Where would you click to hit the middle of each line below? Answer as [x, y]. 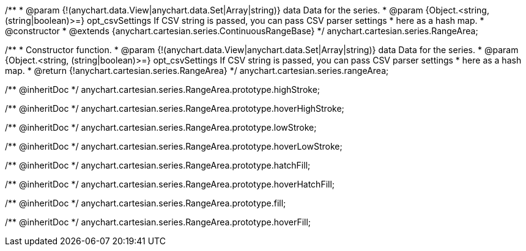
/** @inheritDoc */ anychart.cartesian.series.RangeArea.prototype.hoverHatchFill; [170, 184]
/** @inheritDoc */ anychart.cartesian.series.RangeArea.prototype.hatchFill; [158, 165]
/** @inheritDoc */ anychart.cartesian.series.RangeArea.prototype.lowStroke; [161, 127]
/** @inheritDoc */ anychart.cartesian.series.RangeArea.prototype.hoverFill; [158, 222]
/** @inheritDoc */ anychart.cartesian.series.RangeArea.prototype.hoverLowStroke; [174, 146]
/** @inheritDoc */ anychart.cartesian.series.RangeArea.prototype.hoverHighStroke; [175, 108]
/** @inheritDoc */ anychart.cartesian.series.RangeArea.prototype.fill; [146, 203]
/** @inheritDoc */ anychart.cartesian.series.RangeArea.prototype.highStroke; [163, 89]
